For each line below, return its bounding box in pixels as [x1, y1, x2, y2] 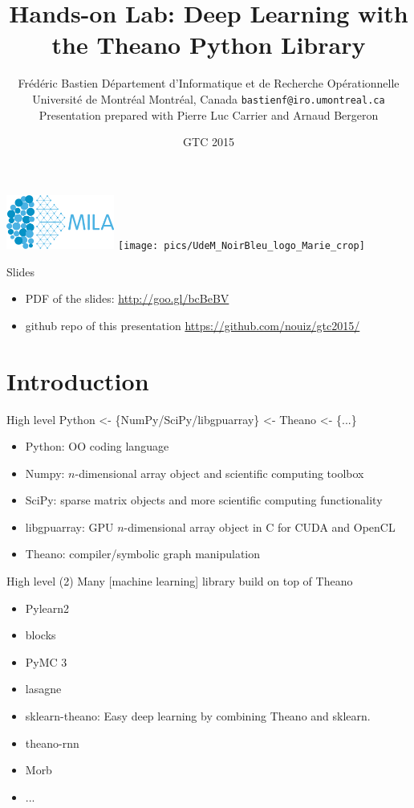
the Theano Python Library [51, 28, 366, 61]
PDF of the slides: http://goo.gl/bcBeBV [25, 290, 229, 307]
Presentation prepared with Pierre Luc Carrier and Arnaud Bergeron [39, 106, 379, 123]
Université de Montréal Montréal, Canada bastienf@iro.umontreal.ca [32, 90, 385, 107]
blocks [25, 626, 56, 643]
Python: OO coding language [25, 438, 169, 455]
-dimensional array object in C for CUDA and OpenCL [124, 518, 396, 535]
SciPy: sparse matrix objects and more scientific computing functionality [25, 492, 383, 508]
